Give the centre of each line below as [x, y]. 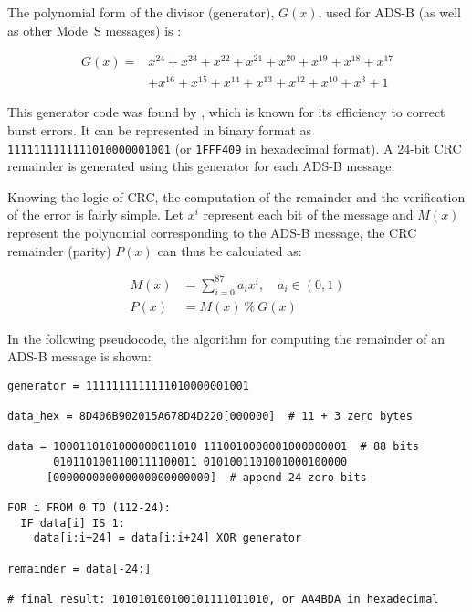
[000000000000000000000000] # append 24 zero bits [206, 477]
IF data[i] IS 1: [73, 523]
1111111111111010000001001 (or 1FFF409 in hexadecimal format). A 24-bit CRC [235, 148]
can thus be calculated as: [230, 250]
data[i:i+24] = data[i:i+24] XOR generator [168, 538]
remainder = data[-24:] [79, 569]
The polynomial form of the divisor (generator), [141, 12]
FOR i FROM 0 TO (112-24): [89, 508]
